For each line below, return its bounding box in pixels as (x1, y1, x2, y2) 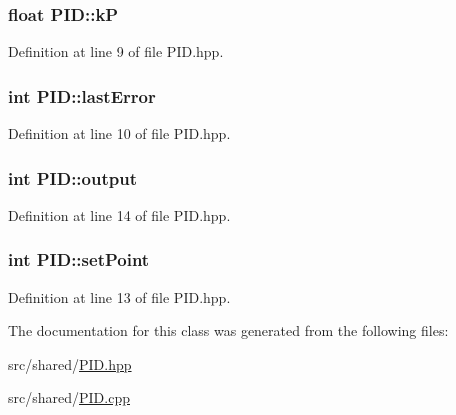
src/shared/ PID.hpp (8, 353, 132, 374)
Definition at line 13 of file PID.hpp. (8, 286, 231, 307)
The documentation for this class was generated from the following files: (8, 320, 449, 341)
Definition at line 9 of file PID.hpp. (8, 41, 224, 62)
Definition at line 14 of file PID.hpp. (8, 204, 231, 225)
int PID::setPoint (8, 247, 150, 272)
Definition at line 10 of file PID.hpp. (8, 123, 231, 144)
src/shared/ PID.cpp (8, 387, 130, 408)
